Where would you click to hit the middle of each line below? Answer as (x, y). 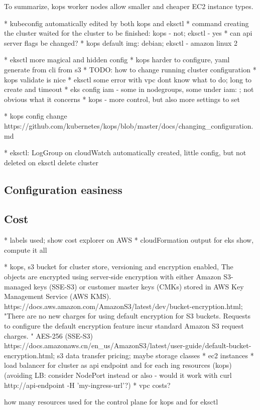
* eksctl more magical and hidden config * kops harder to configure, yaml (117, 60)
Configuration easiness (63, 189)
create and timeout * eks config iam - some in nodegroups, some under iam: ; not (129, 89)
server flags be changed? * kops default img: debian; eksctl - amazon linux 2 (121, 42)
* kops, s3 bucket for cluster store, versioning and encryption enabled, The (119, 267)
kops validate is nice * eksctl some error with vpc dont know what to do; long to (128, 79)
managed (18, 286)
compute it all (26, 249)
